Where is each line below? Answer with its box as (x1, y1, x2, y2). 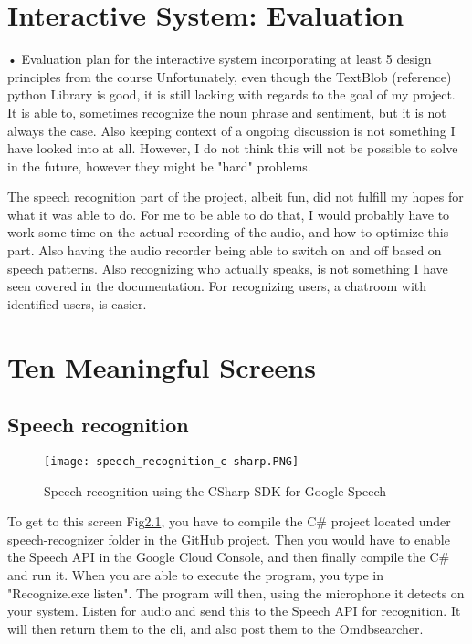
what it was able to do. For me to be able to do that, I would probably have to (7, 204, 450, 223)
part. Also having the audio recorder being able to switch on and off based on (7, 241, 442, 260)
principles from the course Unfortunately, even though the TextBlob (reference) (7, 67, 452, 86)
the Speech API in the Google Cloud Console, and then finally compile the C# (7, 547, 450, 566)
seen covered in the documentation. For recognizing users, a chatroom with (7, 276, 427, 296)
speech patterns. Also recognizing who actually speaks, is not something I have (7, 258, 448, 277)
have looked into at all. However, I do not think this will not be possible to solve (7, 139, 458, 158)
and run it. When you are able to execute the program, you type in (7, 566, 384, 585)
